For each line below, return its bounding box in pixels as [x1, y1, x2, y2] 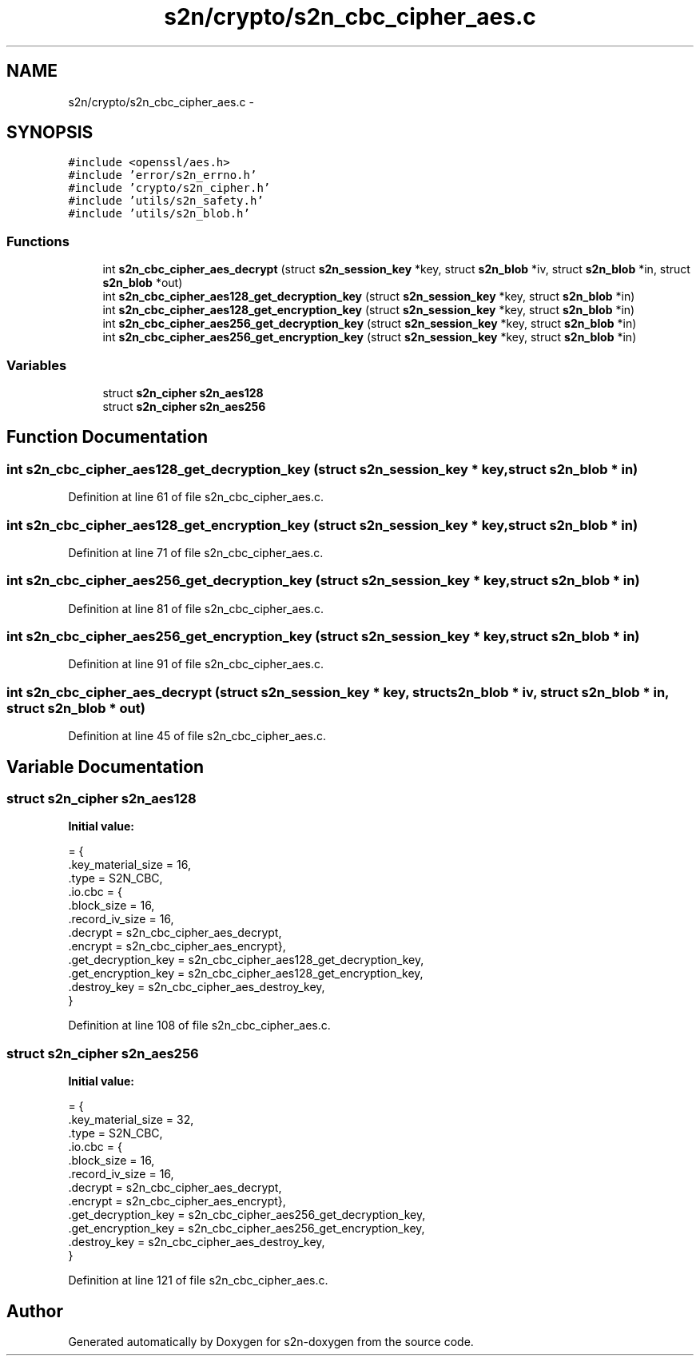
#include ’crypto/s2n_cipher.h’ [68, 181, 271, 195]
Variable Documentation [6, 756, 205, 777]
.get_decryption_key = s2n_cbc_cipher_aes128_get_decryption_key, [68, 953, 424, 967]
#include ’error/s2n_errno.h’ [68, 169, 257, 182]
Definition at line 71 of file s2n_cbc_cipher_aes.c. [68, 545, 324, 560]
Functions [6, 233, 70, 249]
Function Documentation [6, 427, 208, 448]
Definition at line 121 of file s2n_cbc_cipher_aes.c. [68, 1273, 328, 1288]
